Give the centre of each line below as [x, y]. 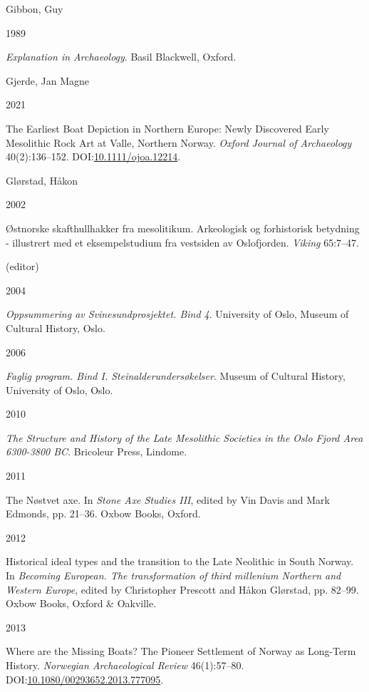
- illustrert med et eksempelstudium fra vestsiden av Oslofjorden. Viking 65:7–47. [183, 242]
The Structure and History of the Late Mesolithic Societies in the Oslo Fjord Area [184, 437]
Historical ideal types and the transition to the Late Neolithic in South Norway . [180, 561]
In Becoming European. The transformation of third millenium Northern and [173, 575]
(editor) [22, 266]
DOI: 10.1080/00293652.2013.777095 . [85, 679]
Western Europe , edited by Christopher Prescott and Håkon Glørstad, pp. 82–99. [182, 589]
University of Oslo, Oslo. [59, 389]
